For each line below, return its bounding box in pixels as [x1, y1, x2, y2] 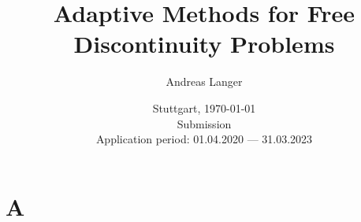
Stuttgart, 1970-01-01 [152, 99, 256, 116]
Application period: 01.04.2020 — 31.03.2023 [95, 131, 313, 147]
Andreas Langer [166, 73, 243, 90]
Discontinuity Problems [73, 28, 335, 60]
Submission [177, 115, 232, 131]
